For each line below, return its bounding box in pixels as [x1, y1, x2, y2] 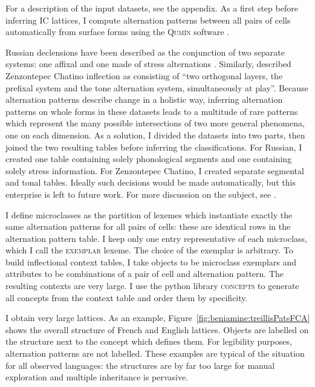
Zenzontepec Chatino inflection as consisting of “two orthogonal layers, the [5, 69, 283, 82]
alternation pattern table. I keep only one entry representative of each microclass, [5, 232, 307, 244]
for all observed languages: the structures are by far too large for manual [5, 359, 275, 371]
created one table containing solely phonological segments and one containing [5, 152, 292, 165]
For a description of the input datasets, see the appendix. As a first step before [5, 2, 298, 14]
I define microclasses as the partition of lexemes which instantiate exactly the [5, 208, 293, 221]
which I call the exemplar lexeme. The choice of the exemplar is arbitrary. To [5, 244, 293, 256]
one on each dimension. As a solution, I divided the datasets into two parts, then [5, 128, 305, 141]
